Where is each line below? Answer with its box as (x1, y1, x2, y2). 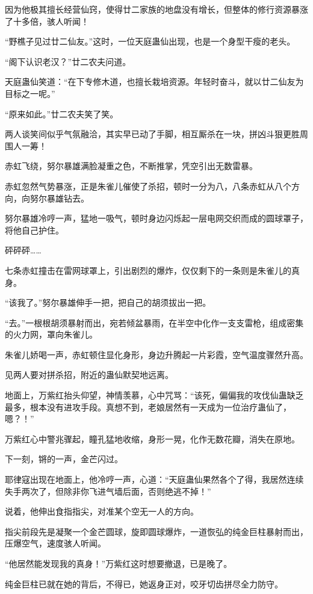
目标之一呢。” (5, 87, 55, 99)
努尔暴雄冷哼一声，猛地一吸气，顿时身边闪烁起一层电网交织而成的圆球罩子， (5, 212, 308, 224)
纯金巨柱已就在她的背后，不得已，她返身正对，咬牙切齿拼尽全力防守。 (5, 577, 283, 590)
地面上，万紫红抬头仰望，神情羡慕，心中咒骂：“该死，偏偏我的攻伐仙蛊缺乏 (5, 389, 304, 401)
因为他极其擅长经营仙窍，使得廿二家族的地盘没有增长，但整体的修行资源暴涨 (5, 3, 308, 15)
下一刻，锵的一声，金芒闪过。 (5, 453, 123, 465)
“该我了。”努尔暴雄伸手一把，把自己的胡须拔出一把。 (5, 296, 211, 309)
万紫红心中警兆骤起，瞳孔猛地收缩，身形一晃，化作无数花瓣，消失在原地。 (5, 432, 300, 445)
